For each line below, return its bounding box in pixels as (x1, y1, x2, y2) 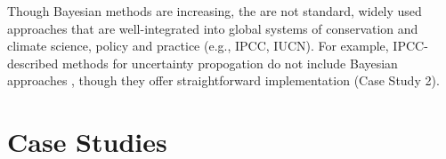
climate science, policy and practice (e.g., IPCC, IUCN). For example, (7, 36, 389, 55)
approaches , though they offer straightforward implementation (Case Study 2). (7, 71, 440, 90)
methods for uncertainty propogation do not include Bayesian (61, 53, 398, 72)
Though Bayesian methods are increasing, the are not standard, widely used (7, 2, 422, 20)
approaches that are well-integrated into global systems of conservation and (7, 19, 418, 37)
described (7, 53, 59, 72)
